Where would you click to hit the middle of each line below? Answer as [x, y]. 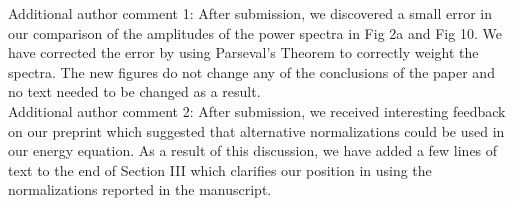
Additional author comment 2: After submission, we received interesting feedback [257, 110]
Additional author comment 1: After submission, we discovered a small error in [250, 13]
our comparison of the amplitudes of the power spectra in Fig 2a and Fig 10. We [255, 32]
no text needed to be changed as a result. [134, 91]
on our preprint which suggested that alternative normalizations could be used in [256, 130]
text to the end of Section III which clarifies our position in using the [220, 169]
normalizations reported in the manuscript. [140, 189]
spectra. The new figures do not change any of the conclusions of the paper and [251, 71]
